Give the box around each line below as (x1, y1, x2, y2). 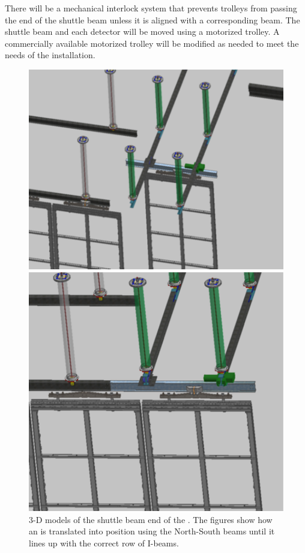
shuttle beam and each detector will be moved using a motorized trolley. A (5, 25, 280, 38)
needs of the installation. (5, 49, 95, 61)
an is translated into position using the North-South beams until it (29, 525, 275, 537)
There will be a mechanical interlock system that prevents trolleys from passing (5, 2, 297, 14)
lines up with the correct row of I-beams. (29, 536, 179, 549)
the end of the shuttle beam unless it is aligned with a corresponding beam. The (5, 13, 300, 26)
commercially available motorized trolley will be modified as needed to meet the (5, 37, 299, 49)
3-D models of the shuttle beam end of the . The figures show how (29, 513, 273, 525)
